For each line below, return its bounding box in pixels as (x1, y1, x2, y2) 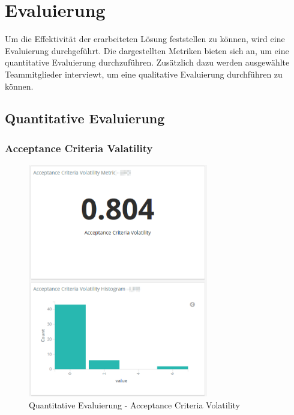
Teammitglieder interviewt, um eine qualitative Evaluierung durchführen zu (5, 67, 283, 80)
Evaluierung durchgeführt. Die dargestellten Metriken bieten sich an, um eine (5, 44, 289, 57)
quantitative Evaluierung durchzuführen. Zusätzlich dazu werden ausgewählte (5, 56, 290, 69)
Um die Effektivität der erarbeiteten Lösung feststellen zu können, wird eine (5, 32, 285, 45)
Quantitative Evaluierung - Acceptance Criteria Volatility (29, 398, 240, 411)
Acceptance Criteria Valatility (5, 140, 153, 155)
